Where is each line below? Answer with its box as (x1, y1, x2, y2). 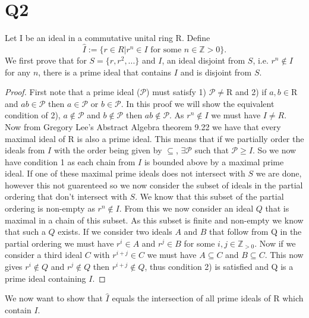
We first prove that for (5, 53, 87, 66)
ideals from (5, 144, 45, 156)
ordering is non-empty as (5, 202, 95, 215)
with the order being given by (53, 144, 162, 156)
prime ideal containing (5, 272, 86, 284)
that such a (5, 225, 46, 238)
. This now (264, 248, 304, 261)
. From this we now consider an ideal (119, 202, 254, 215)
